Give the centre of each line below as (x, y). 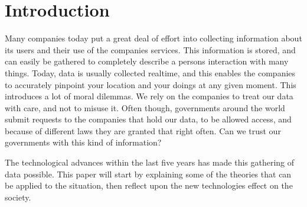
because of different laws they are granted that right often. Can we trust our (143, 130)
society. (18, 197)
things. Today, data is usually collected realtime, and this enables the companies (150, 72)
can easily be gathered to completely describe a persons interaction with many (147, 61)
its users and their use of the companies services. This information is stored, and (150, 49)
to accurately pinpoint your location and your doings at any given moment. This (151, 84)
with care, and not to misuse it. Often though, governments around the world (145, 107)
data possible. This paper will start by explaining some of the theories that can (148, 174)
